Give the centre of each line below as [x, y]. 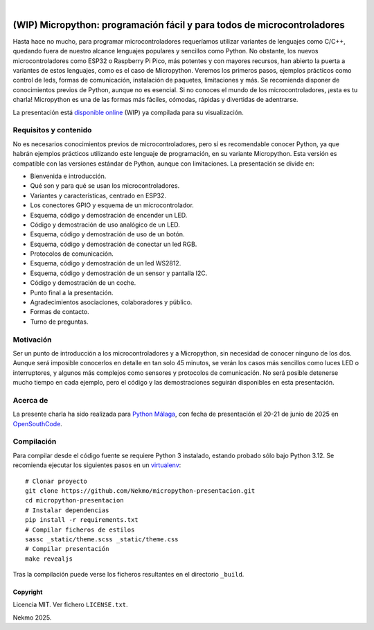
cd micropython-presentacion [74, 500]
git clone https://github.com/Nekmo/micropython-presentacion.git [140, 491]
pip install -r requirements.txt [82, 520]
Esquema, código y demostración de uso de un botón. [107, 234]
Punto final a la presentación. [72, 292]
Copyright [28, 592]
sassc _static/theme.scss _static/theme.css [102, 539]
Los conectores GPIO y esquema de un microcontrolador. [112, 205]
